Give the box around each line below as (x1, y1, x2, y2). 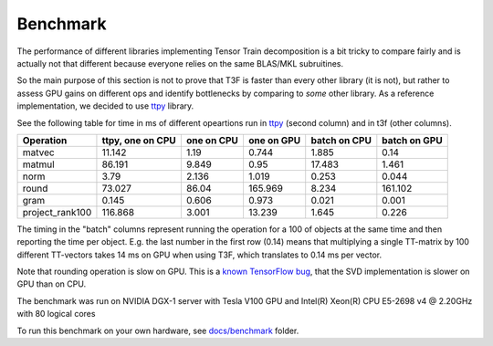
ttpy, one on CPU (101, 133, 177, 146)
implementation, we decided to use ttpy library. (16, 100, 194, 111)
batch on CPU (310, 133, 372, 146)
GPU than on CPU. (16, 278, 87, 289)
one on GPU (247, 133, 301, 146)
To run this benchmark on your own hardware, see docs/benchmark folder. (16, 325, 299, 336)
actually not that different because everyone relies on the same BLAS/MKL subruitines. (16, 58, 344, 68)
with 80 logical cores (16, 309, 96, 320)
